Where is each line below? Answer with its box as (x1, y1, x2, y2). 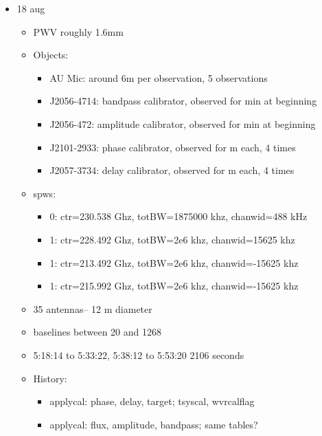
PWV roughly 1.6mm (33, 24, 124, 39)
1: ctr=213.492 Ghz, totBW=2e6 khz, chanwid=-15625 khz (49, 255, 299, 270)
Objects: (33, 47, 69, 62)
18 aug (16, 1, 45, 15)
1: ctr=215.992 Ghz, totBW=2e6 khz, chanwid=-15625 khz (49, 279, 299, 293)
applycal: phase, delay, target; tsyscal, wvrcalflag (49, 394, 255, 408)
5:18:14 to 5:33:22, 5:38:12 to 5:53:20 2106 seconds (33, 347, 244, 362)
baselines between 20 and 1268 (33, 325, 162, 339)
